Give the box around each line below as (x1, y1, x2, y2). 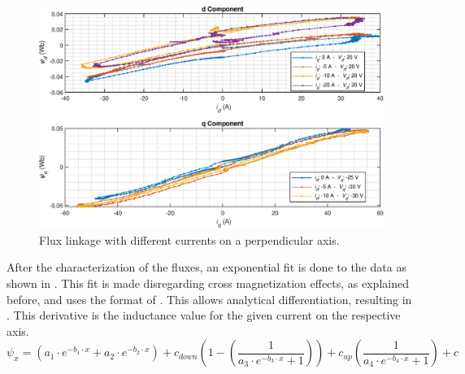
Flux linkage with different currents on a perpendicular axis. (39, 231, 340, 248)
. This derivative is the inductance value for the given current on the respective (7, 307, 401, 324)
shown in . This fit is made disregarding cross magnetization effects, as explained (7, 275, 409, 292)
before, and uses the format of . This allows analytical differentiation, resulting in (7, 290, 412, 307)
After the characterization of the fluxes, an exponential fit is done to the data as (7, 259, 406, 276)
